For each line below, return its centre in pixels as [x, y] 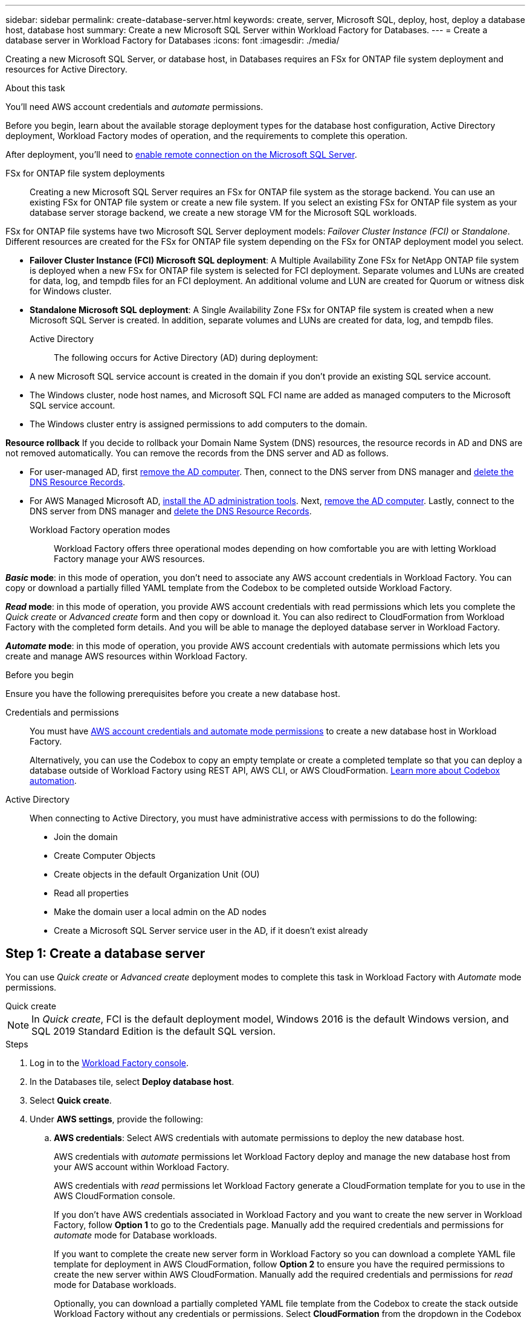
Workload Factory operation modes [100, 530]
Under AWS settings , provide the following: [116, 1119]
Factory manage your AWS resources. [129, 559]
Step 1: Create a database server [105, 954]
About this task [35, 88]
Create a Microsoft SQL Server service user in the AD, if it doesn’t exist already [211, 930]
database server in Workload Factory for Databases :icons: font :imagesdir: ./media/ [173, 40]
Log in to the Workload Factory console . [109, 1063]
